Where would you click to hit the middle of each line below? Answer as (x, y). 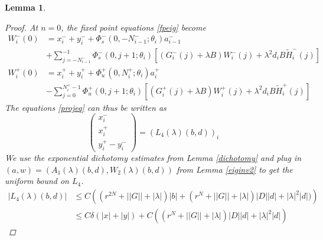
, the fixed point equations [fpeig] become (133, 27)
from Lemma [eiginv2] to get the (234, 169)
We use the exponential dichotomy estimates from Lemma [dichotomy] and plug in (153, 158)
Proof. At (22, 27)
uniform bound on (37, 181)
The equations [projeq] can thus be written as (86, 107)
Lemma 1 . (25, 7)
